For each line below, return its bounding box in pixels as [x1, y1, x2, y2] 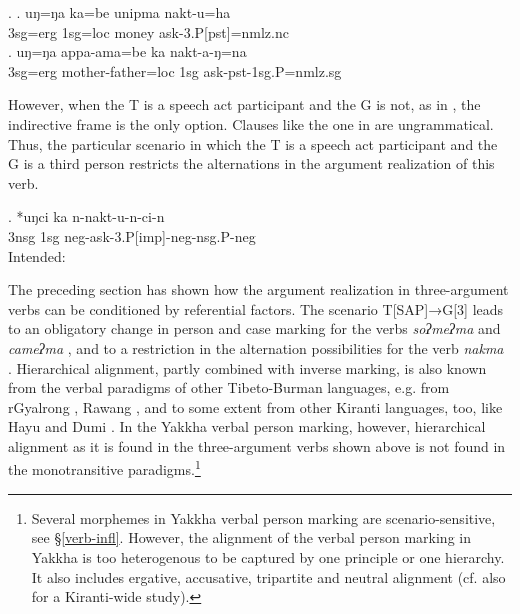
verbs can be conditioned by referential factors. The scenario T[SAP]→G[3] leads [8, 298, 504, 319]
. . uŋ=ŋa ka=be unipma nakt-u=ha [8, 2, 231, 22]
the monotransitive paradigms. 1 [8, 456, 201, 480]
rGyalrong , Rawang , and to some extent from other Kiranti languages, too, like [8, 396, 503, 417]
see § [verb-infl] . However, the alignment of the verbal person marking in [31, 527, 471, 548]
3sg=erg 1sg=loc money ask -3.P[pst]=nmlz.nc [8, 21, 289, 42]
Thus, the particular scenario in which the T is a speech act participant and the [8, 133, 498, 154]
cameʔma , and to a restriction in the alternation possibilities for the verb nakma [8, 337, 504, 358]
